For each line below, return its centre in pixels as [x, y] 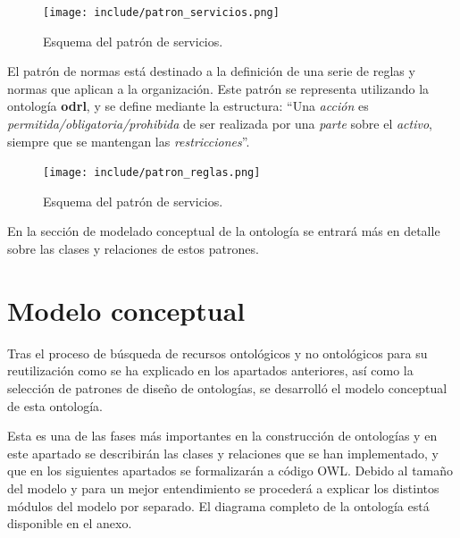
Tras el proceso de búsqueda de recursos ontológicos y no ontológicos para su [217, 353]
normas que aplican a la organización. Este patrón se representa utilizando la [218, 88]
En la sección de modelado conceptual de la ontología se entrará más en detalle [224, 231]
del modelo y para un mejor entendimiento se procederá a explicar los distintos [223, 488]
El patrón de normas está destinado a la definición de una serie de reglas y [211, 71]
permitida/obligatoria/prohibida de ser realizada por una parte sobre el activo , [220, 124]
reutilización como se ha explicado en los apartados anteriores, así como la [210, 370]
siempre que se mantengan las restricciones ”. [129, 141]
